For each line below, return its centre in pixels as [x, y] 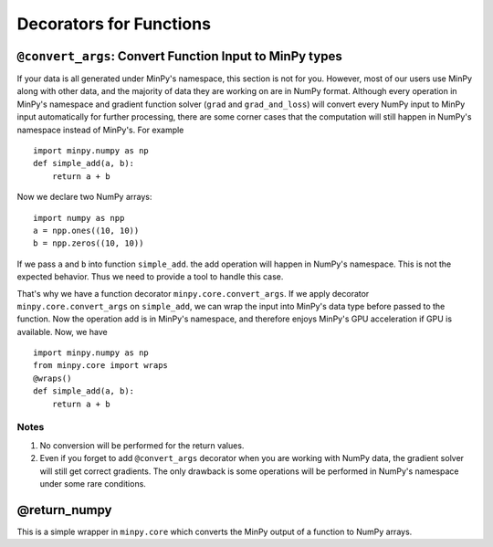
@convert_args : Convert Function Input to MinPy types [179, 56]
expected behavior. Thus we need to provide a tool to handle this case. [150, 277]
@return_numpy [64, 510]
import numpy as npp [79, 218]
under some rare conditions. [93, 483]
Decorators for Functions [114, 24]
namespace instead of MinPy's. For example [100, 130]
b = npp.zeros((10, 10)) [89, 243]
